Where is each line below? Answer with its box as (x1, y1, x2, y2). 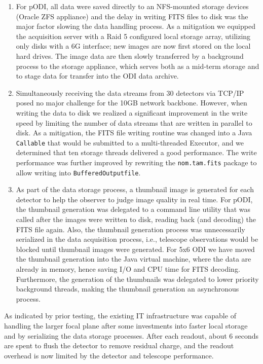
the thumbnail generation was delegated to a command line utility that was (16, 204, 250, 214)
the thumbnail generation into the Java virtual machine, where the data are (16, 253, 251, 264)
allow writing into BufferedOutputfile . (16, 167, 141, 177)
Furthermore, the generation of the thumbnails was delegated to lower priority (16, 273, 259, 284)
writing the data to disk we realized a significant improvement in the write (16, 107, 248, 118)
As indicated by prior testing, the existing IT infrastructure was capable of (4, 310, 236, 321)
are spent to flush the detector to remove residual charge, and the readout (4, 340, 234, 351)
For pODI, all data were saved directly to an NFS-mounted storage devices (16, 1, 249, 11)
